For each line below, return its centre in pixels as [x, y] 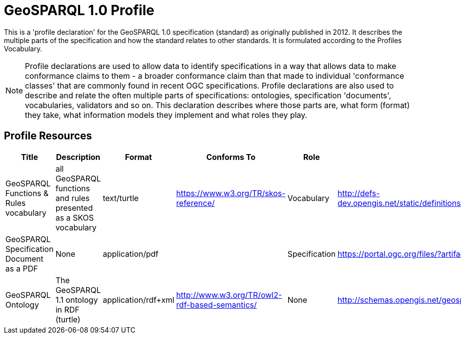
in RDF [67, 309]
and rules [73, 198]
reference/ [195, 203]
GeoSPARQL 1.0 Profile [79, 10]
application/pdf [131, 254]
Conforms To [231, 157]
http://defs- [359, 193]
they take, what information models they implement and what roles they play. [166, 115]
